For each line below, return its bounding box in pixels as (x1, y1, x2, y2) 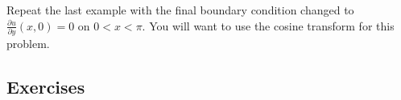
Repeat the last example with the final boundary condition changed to (6, 2, 354, 18)
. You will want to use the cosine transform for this (142, 17, 395, 34)
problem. (6, 34, 50, 51)
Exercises (6, 74, 85, 98)
